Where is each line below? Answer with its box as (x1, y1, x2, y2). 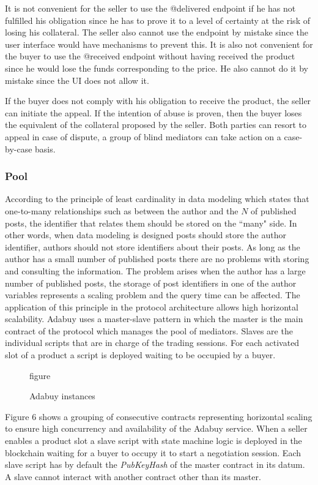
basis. (35, 142, 56, 155)
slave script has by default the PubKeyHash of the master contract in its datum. (5, 458, 305, 471)
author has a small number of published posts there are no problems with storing (5, 252, 309, 265)
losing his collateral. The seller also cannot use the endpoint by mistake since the (5, 26, 309, 39)
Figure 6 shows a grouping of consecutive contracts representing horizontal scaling (5, 410, 312, 423)
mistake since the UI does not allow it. (5, 73, 149, 86)
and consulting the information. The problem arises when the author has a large (5, 264, 306, 277)
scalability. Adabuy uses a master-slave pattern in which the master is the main (5, 312, 303, 325)
